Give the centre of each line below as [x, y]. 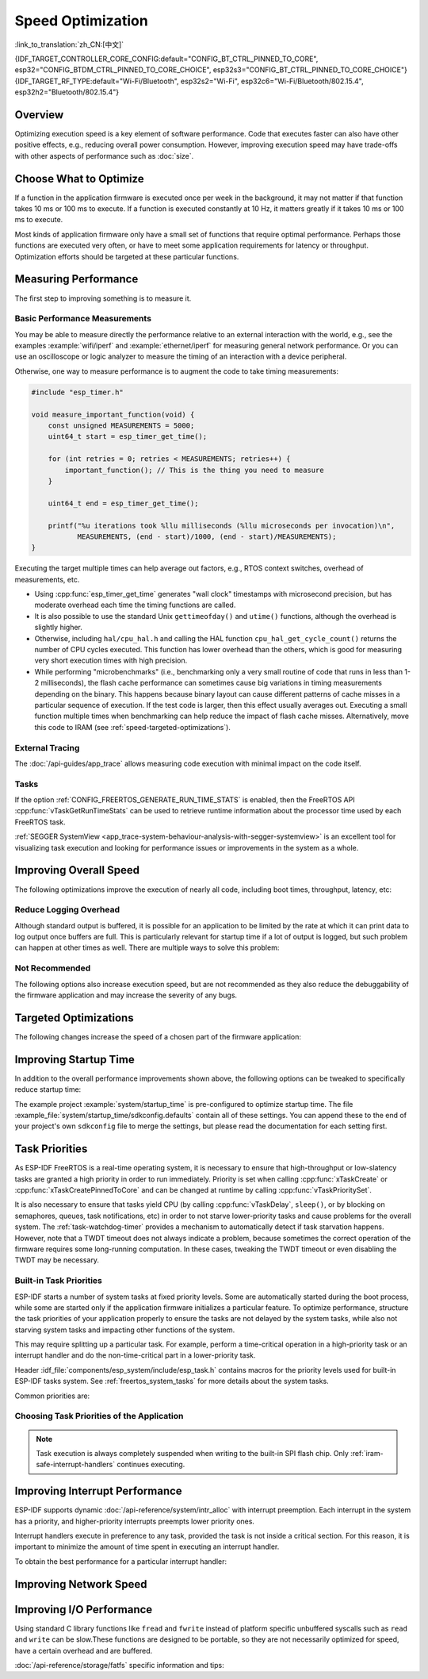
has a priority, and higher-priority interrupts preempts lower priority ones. [135, 1521]
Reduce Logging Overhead [67, 910]
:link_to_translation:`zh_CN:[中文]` [69, 44]
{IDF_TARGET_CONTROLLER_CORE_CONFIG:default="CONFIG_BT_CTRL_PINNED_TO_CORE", [166, 59]
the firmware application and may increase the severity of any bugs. [126, 995]
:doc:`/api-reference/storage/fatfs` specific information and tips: [120, 1665]
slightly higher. [59, 628]
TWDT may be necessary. [57, 1260]
